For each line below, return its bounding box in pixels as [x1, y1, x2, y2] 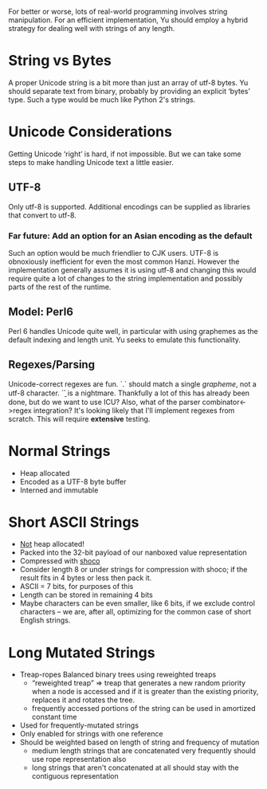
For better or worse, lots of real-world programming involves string [8, 7, 228, 16]
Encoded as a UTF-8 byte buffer [19, 477, 127, 486]
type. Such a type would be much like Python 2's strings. [8, 95, 196, 104]
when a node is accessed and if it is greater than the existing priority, [31, 687, 259, 697]
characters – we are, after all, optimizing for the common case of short [19, 607, 252, 617]
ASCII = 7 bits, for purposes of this [19, 582, 134, 591]
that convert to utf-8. [8, 210, 77, 220]
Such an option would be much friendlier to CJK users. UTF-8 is [8, 248, 219, 257]
